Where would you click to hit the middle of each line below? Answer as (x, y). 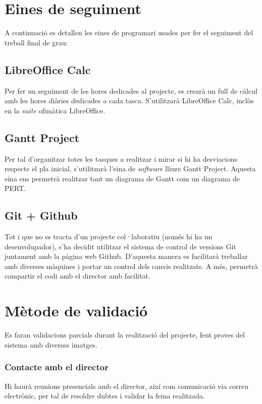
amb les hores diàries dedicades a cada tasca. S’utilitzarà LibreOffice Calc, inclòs (129, 100)
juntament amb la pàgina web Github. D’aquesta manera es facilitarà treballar (126, 256)
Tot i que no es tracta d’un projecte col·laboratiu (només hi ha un (109, 237)
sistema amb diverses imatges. (51, 344)
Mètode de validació (76, 311)
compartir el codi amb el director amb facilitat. (77, 276)
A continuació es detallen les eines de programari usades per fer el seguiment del (129, 32)
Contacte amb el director (57, 367)
